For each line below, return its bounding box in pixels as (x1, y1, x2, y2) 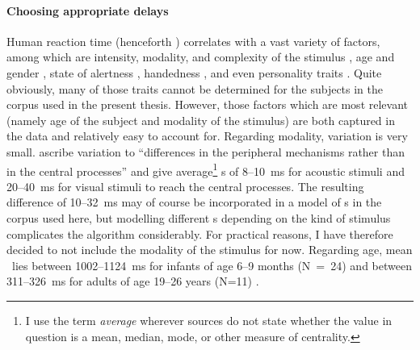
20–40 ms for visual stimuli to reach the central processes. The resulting (6, 177, 364, 194)
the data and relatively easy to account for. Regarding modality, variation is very (6, 127, 408, 144)
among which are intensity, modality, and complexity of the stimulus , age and (6, 48, 395, 65)
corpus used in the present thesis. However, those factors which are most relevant (6, 96, 408, 113)
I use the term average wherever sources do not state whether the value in (25, 311, 393, 328)
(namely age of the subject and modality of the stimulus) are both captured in (6, 111, 395, 128)
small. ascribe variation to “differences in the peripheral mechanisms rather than (6, 143, 405, 160)
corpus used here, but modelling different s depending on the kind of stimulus (6, 209, 391, 226)
